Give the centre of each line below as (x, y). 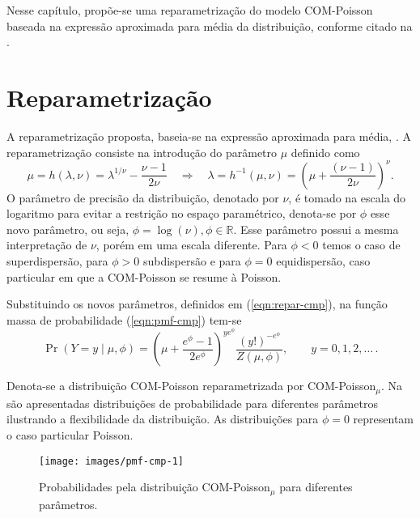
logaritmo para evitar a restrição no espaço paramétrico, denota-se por (182, 213)
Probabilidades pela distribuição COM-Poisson (155, 487)
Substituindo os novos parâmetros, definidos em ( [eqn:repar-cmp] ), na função (197, 304)
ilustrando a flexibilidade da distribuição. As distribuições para (163, 419)
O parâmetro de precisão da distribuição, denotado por (143, 197)
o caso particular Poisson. (70, 435)
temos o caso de (361, 245)
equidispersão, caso (323, 260)
